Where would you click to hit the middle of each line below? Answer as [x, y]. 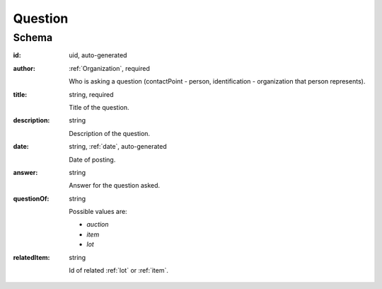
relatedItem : [31, 257]
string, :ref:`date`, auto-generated [118, 147]
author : [24, 68]
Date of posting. [92, 159]
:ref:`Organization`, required [109, 68]
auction [98, 225]
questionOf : [31, 198]
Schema [33, 38]
